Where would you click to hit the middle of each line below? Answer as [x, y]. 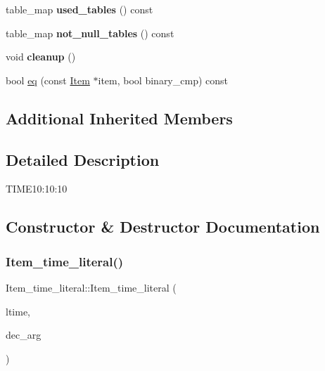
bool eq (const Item [48, 80]
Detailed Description [83, 159]
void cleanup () [41, 57]
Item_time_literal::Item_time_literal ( [91, 287]
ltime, [18, 311]
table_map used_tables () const [79, 9]
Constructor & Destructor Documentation [163, 227]
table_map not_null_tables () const [90, 33]
